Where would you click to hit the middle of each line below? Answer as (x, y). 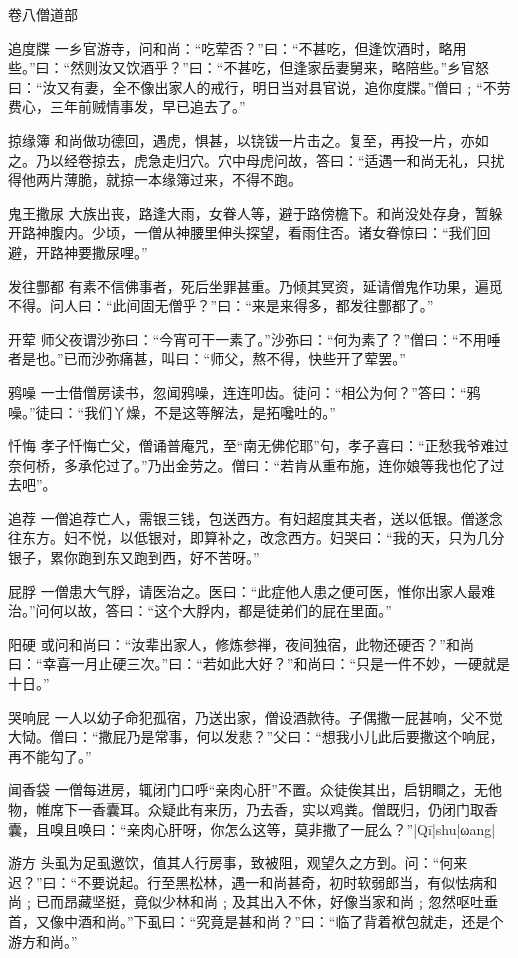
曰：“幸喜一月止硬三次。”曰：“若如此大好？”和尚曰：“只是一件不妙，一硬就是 (259, 663)
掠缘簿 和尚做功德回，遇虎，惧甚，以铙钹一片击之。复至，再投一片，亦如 (248, 139)
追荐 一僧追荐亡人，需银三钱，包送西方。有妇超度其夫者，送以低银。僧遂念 (255, 517)
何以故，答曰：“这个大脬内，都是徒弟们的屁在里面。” (220, 610)
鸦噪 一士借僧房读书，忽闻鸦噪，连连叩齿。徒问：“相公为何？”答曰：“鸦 (244, 391)
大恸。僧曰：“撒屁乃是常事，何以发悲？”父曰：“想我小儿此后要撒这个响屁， (256, 736)
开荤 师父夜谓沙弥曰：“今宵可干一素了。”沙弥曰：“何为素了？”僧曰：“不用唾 (254, 338)
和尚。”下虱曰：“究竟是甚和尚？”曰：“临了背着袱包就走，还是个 (297, 920)
